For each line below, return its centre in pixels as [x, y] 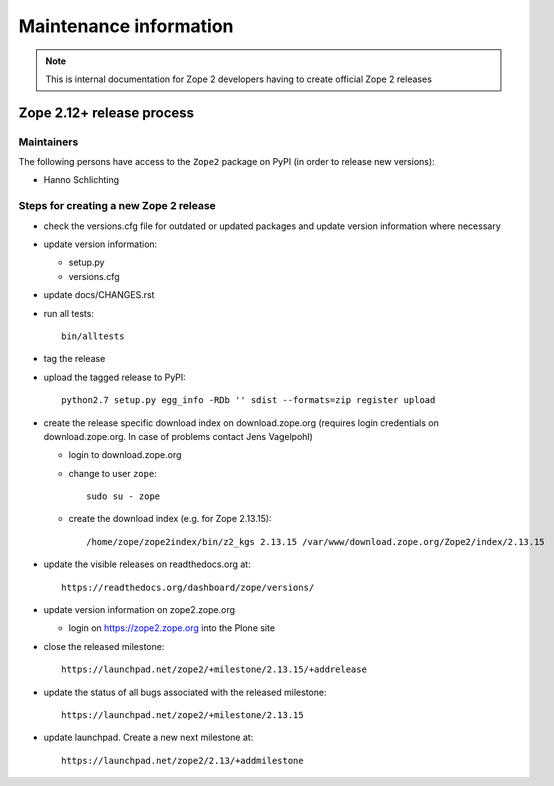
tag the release [74, 359]
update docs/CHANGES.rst [99, 295]
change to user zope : [112, 473]
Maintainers [48, 142]
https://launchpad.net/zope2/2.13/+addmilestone [182, 760]
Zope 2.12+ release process [106, 112]
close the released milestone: [104, 646]
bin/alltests [93, 336]
